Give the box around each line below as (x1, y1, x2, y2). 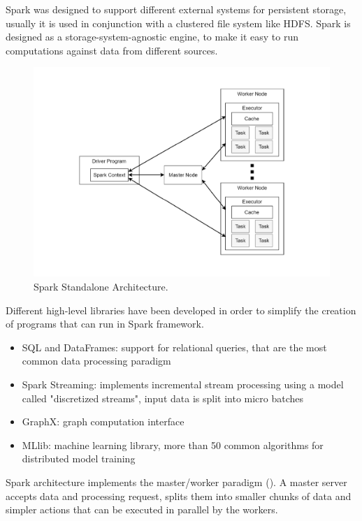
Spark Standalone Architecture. (34, 279, 168, 294)
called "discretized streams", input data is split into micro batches (22, 390, 304, 405)
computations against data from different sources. (6, 43, 218, 57)
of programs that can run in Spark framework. (6, 316, 204, 331)
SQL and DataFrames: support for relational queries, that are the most (22, 339, 327, 354)
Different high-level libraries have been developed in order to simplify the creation (6, 302, 356, 317)
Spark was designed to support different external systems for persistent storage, (6, 2, 347, 16)
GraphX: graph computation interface (22, 414, 184, 429)
